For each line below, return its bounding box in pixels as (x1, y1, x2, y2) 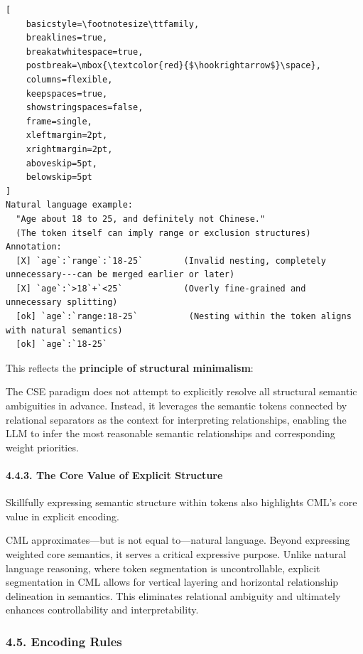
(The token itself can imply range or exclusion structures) (16, 227, 311, 238)
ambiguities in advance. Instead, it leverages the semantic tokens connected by (6, 398, 347, 413)
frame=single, (26, 116, 92, 127)
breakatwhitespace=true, (26, 46, 143, 57)
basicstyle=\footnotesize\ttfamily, (26, 18, 200, 29)
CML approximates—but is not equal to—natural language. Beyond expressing (6, 532, 350, 547)
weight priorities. (6, 439, 79, 454)
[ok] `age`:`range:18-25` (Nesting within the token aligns (16, 311, 352, 322)
